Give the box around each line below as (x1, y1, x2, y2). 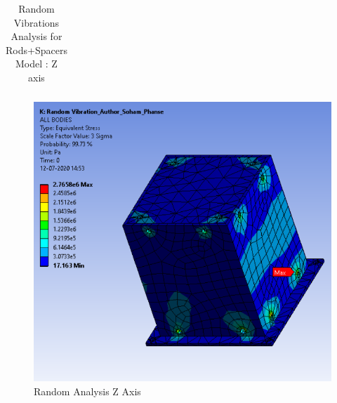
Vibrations (13, 15, 60, 29)
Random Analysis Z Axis (34, 383, 141, 398)
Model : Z (15, 56, 58, 71)
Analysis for (11, 29, 62, 44)
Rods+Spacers (6, 42, 67, 57)
